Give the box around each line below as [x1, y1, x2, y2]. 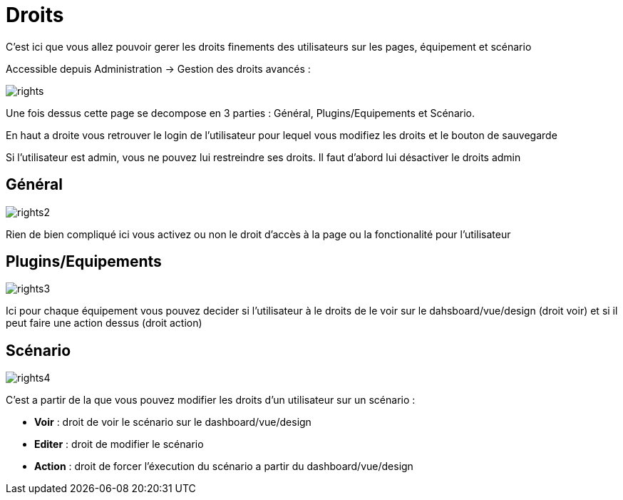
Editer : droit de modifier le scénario [34, 438, 204, 451]
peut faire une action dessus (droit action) [6, 317, 202, 330]
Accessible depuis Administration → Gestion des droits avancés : [6, 62, 311, 75]
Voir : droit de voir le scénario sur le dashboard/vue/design [34, 416, 311, 429]
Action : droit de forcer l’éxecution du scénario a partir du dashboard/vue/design [34, 460, 413, 473]
